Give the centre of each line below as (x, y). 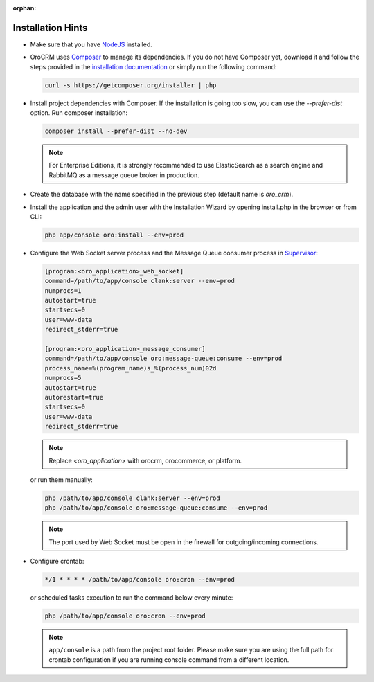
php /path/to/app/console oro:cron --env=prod (125, 616)
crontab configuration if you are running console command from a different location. (169, 659)
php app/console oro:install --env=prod (114, 235)
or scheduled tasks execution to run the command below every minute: (132, 598)
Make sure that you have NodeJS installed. (91, 44)
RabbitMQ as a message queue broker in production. (124, 175)
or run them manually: (61, 479)
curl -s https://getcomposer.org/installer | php (131, 85)
